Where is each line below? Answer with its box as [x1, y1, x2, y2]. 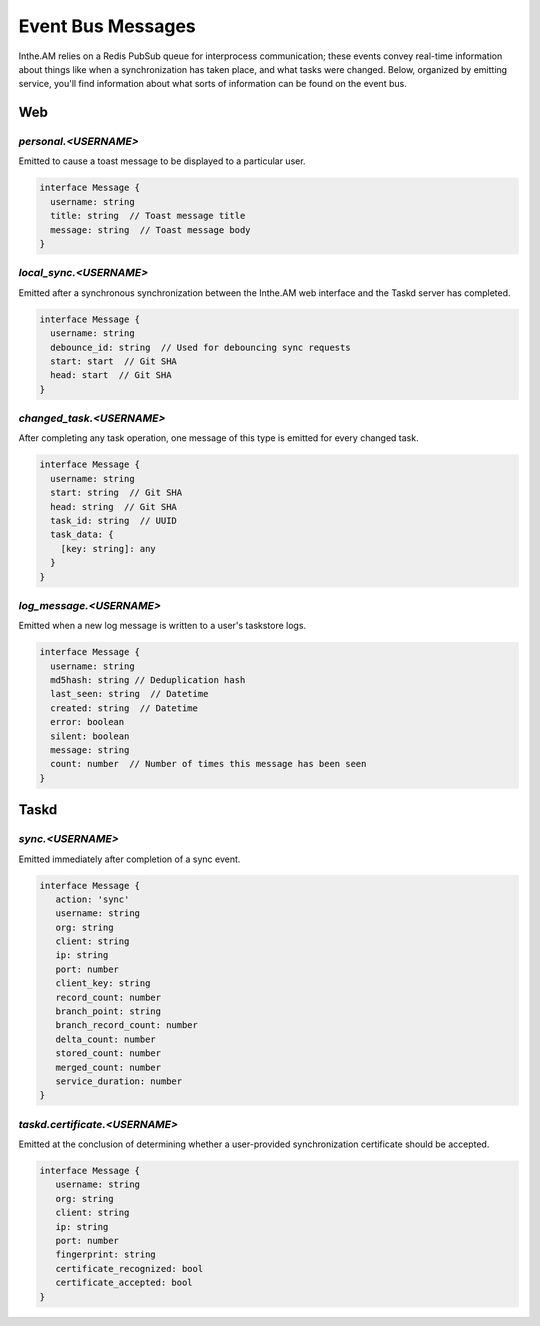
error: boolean [50, 716, 125, 728]
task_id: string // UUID [50, 515, 177, 526]
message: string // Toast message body [50, 224, 251, 235]
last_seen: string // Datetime [50, 688, 209, 700]
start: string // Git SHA [50, 487, 183, 499]
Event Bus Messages [18, 15, 196, 37]
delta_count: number [55, 1033, 157, 1045]
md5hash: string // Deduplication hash [50, 675, 246, 686]
